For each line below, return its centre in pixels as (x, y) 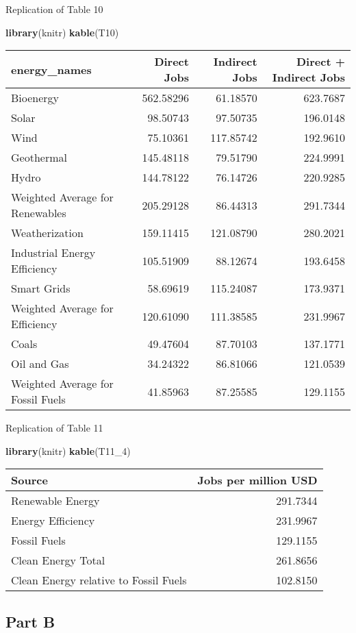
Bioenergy (35, 98)
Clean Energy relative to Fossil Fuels (99, 580)
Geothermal (39, 158)
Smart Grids (41, 288)
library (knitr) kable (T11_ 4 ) (68, 450)
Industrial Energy (53, 253)
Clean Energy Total (58, 560)
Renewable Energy (55, 501)
